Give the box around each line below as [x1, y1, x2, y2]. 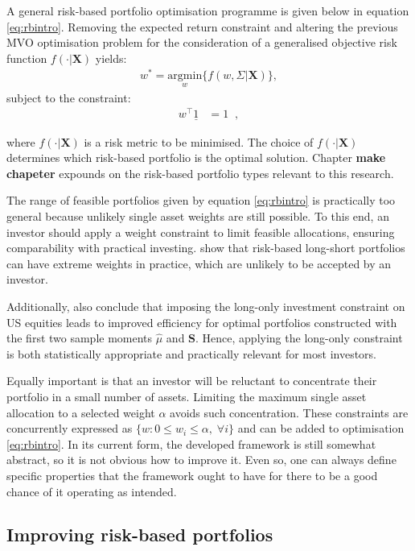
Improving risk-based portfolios [6, 522, 273, 547]
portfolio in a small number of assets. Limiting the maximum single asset [6, 387, 367, 404]
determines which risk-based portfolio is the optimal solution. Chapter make [6, 149, 386, 166]
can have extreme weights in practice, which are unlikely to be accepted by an [6, 255, 392, 271]
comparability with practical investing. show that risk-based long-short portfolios [6, 239, 405, 256]
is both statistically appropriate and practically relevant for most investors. [6, 345, 376, 362]
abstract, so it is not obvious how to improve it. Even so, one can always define [6, 451, 397, 468]
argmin [167, 70, 203, 82]
